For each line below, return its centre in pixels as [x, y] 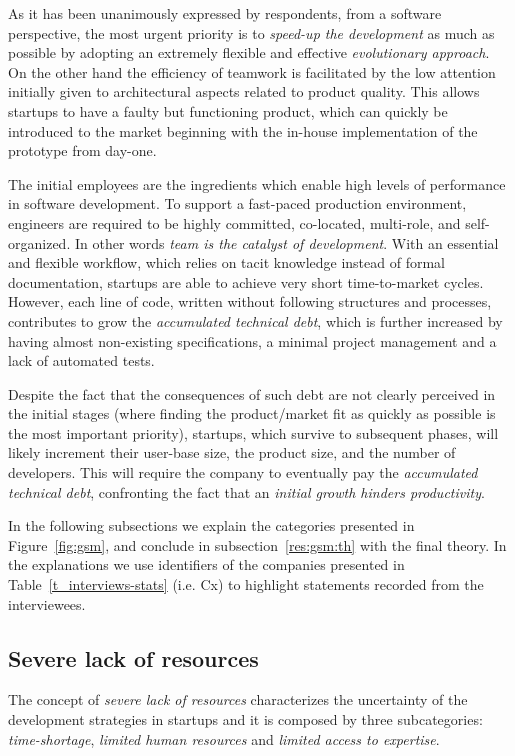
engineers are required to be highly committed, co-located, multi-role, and [234, 222]
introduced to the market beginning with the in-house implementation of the [243, 130]
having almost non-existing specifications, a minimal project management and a [252, 340]
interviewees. [47, 603]
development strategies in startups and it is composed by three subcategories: [245, 719]
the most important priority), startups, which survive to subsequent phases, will [253, 432]
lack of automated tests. [81, 360]
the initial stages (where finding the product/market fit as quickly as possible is [252, 413]
